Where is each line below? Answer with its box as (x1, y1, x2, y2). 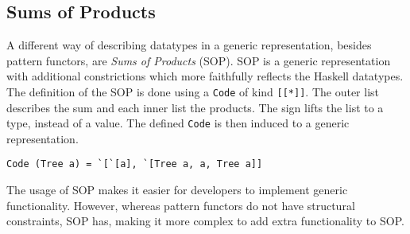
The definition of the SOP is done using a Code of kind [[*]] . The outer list (6, 83, 379, 99)
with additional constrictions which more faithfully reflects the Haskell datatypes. (6, 68, 404, 84)
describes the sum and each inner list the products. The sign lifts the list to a (6, 99, 384, 115)
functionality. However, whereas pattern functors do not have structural (6, 197, 355, 213)
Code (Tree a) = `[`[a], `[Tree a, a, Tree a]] (6, 158, 263, 170)
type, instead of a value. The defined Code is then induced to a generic (6, 115, 350, 131)
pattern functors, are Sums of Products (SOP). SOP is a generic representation (6, 52, 391, 68)
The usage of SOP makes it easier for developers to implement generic (6, 181, 348, 198)
